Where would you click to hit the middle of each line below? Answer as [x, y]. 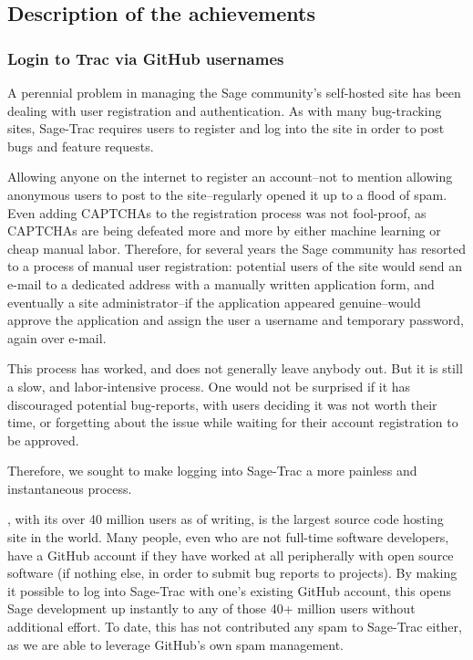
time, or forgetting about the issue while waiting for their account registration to [233, 422]
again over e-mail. [57, 337]
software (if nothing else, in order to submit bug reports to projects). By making [232, 573]
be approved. [43, 440]
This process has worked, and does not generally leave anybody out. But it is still [235, 368]
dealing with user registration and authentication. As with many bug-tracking [225, 110]
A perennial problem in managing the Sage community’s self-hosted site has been [234, 92]
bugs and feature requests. [81, 146]
